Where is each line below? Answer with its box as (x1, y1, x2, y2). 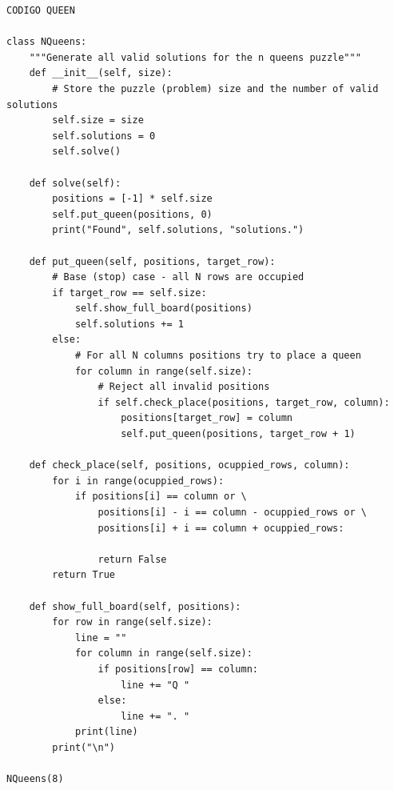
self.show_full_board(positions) (74, 303, 253, 315)
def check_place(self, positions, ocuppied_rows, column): (29, 459, 350, 471)
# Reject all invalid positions (98, 381, 270, 393)
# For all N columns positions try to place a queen (74, 350, 361, 362)
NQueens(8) (6, 773, 64, 785)
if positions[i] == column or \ (74, 491, 247, 503)
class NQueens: (6, 36, 87, 48)
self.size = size (52, 114, 144, 126)
